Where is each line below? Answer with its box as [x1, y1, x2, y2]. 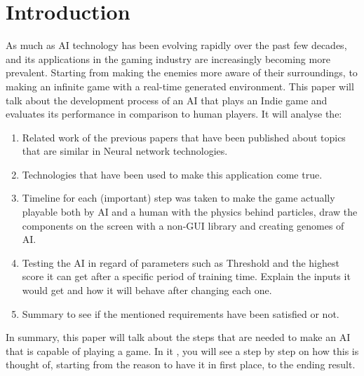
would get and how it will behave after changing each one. [22, 283, 272, 298]
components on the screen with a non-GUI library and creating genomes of [22, 218, 344, 232]
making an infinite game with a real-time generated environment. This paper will [6, 78, 354, 93]
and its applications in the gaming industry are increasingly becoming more [6, 51, 330, 66]
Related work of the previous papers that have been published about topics [22, 130, 346, 144]
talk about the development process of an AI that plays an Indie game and [6, 92, 328, 107]
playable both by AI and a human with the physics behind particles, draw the [22, 204, 358, 219]
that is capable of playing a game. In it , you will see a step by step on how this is [6, 343, 359, 358]
